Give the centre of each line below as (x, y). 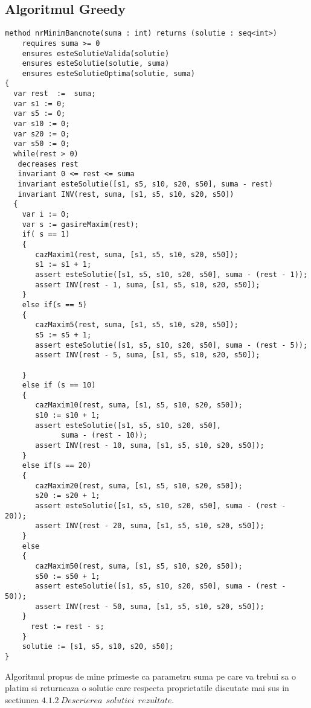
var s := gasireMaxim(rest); (80, 224)
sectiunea (22, 699)
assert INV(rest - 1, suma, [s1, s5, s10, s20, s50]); (148, 285)
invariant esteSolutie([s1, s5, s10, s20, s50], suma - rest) (145, 184)
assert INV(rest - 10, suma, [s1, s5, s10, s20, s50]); (150, 446)
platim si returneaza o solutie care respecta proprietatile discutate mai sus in (147, 688)
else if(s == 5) (55, 305)
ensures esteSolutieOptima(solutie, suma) (108, 73)
